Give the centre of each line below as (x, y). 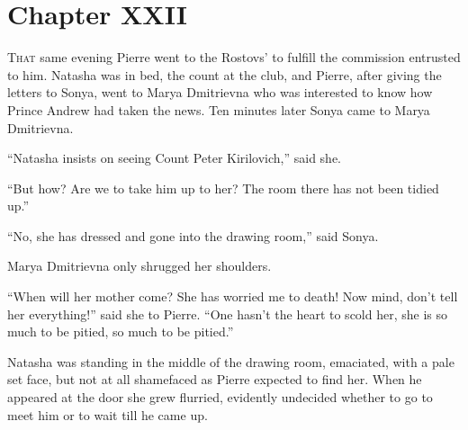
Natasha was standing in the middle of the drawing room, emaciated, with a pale (231, 361)
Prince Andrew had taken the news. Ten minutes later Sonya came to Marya (219, 109)
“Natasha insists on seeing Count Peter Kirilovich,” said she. (175, 158)
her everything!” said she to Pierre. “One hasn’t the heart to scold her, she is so (227, 314)
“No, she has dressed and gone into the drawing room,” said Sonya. (193, 235)
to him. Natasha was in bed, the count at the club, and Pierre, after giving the (225, 74)
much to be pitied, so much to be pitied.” (121, 331)
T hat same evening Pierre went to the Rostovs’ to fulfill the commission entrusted (234, 57)
